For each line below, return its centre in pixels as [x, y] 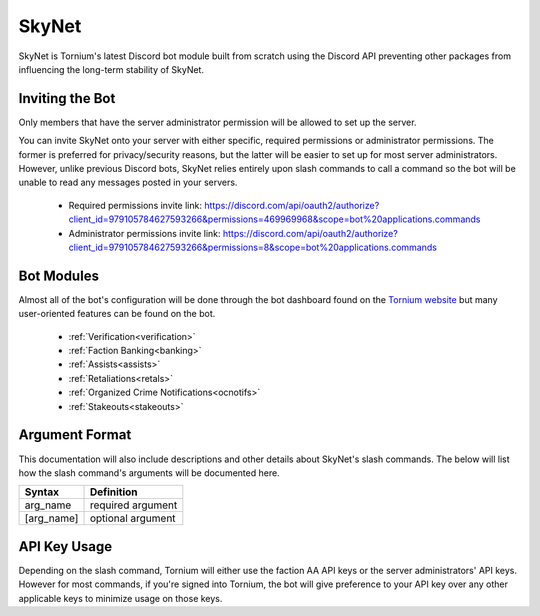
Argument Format [75, 435]
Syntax [42, 492]
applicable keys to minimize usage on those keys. [120, 598]
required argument [133, 505]
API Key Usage [65, 546]
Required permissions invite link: [135, 205]
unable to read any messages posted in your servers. [128, 182]
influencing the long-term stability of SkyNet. [111, 69]
